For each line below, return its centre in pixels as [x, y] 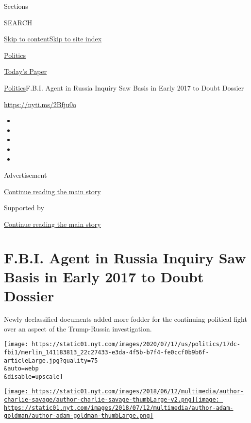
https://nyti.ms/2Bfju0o [40, 104]
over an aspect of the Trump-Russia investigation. [78, 328]
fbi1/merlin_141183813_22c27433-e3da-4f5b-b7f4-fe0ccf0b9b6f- [107, 352]
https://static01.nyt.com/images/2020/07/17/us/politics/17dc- [136, 344]
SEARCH [18, 22]
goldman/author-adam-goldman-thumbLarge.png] [79, 416]
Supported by [24, 208]
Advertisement [25, 175]
